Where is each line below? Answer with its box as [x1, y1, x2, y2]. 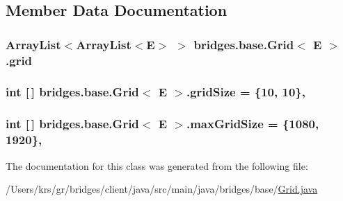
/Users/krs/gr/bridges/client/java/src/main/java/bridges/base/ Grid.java [6, 182, 318, 196]
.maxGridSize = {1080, [186, 115, 319, 132]
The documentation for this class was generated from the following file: [6, 158, 308, 173]
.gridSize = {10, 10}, [186, 83, 305, 101]
